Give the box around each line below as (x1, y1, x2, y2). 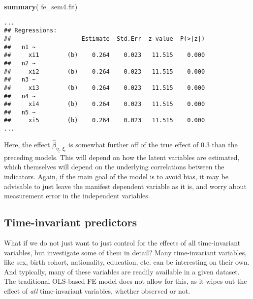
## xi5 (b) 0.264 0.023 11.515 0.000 (4, 117, 205, 124)
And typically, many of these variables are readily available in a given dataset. (4, 266, 240, 276)
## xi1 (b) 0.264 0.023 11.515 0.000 (4, 52, 205, 59)
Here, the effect (4, 139, 50, 149)
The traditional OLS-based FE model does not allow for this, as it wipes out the (4, 276, 247, 286)
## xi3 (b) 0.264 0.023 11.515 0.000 (4, 84, 205, 91)
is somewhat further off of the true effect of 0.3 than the (68, 139, 238, 149)
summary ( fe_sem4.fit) (4, 1, 78, 11)
